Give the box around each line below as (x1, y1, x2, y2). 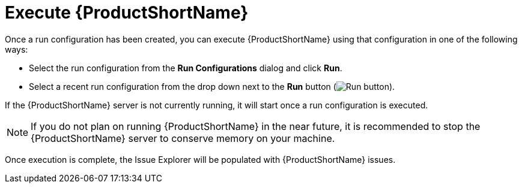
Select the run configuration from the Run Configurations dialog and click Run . (29, 62, 342, 73)
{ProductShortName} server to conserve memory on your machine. (31, 132, 335, 144)
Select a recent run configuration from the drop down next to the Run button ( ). (29, 81, 395, 92)
